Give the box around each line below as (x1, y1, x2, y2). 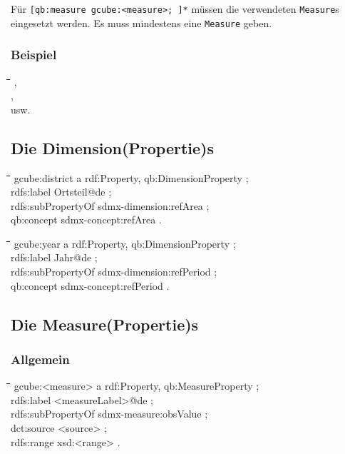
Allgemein (11, 350, 70, 368)
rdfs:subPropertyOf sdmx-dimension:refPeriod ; (11, 264, 217, 279)
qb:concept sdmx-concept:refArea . (11, 212, 162, 227)
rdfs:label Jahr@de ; (11, 250, 98, 265)
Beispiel (11, 46, 57, 64)
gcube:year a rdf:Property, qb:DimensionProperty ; (14, 236, 236, 251)
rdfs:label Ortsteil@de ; (11, 184, 112, 199)
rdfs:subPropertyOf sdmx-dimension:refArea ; (11, 198, 210, 213)
